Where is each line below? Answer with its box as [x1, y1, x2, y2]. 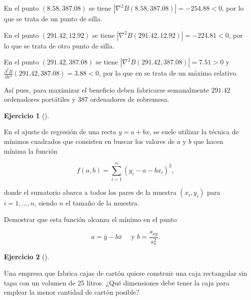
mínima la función [4, 145, 58, 156]
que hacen [193, 136, 223, 146]
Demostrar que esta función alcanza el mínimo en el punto [4, 214, 177, 224]
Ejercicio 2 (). [4, 252, 49, 262]
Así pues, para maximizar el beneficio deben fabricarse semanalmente [4, 84, 209, 95]
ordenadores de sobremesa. [90, 94, 169, 104]
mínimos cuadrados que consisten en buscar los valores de [4, 136, 175, 146]
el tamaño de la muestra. [65, 198, 139, 208]
